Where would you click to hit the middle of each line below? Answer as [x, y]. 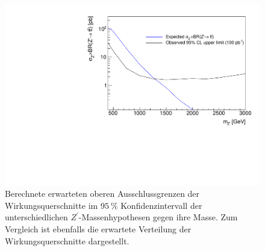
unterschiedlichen [36, 217]
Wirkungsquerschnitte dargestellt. [67, 240]
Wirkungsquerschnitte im [51, 205]
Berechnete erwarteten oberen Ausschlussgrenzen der [102, 194]
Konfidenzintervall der [161, 205]
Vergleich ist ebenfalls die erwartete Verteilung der [98, 229]
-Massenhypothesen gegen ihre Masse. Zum [158, 217]
